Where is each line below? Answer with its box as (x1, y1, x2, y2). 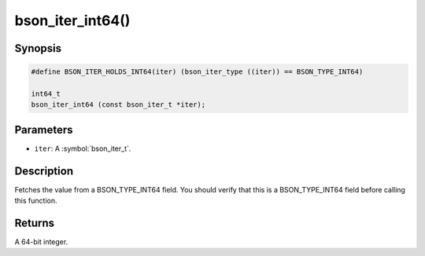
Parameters (14, 123, 73, 137)
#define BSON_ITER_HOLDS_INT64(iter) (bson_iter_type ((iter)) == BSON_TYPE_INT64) (31, 68, 364, 76)
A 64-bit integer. (14, 237, 68, 247)
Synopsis (14, 42, 62, 55)
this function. (14, 196, 57, 206)
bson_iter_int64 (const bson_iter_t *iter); (31, 101, 206, 109)
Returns (14, 216, 55, 229)
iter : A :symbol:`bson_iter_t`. (34, 144, 131, 153)
